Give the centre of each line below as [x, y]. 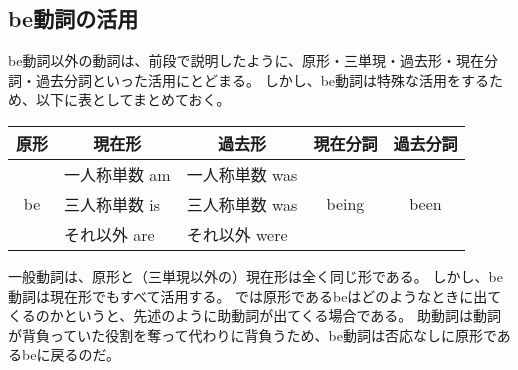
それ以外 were [237, 234]
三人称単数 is [112, 204]
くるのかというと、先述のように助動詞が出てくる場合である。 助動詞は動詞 [254, 315]
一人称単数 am [117, 174]
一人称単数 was [242, 174]
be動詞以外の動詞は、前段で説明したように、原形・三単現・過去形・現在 [246, 60]
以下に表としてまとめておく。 [133, 99]
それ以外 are [109, 234]
